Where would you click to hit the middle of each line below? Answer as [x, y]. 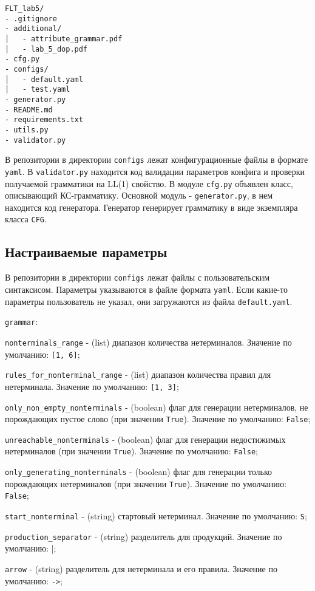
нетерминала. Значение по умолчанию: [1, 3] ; [92, 386]
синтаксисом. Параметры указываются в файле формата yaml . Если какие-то [147, 289]
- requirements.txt [44, 120]
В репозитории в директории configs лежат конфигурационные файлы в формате [157, 159]
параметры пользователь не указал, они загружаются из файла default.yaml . [149, 301]
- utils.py [27, 130]
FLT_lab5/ [25, 9]
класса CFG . [26, 219]
